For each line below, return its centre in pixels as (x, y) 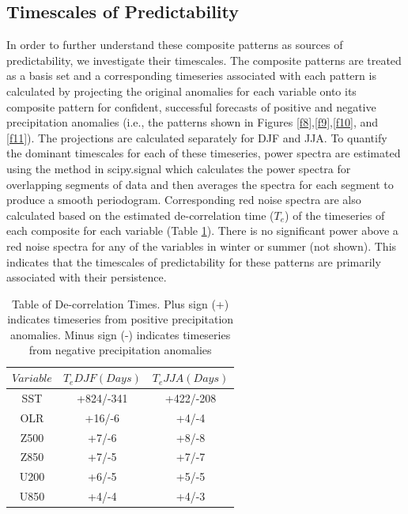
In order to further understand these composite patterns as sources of (175, 45)
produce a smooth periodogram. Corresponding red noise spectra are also (184, 200)
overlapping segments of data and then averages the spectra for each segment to (200, 184)
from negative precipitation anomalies (120, 350)
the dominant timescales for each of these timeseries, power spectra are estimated (204, 153)
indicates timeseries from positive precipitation (121, 319)
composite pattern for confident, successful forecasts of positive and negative (191, 106)
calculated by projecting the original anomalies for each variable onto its (181, 91)
